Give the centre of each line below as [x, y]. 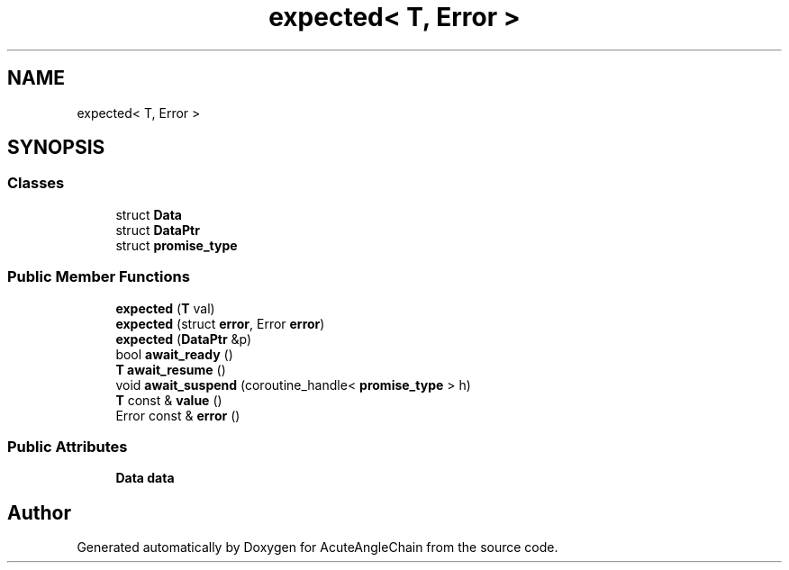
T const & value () [169, 400]
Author [39, 512]
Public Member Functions [99, 277]
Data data [145, 478]
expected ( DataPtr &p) [184, 339]
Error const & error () [178, 415]
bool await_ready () [174, 354]
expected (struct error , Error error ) [220, 323]
